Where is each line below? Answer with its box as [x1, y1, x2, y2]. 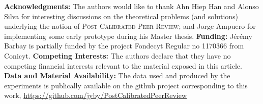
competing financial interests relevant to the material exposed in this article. [4, 60, 242, 71]
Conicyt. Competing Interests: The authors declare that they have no [4, 50, 231, 61]
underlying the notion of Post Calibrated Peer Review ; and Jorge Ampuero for [4, 21, 256, 31]
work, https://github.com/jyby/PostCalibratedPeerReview [4, 90, 187, 100]
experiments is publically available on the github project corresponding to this [4, 80, 248, 90]
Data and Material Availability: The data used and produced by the [4, 70, 230, 81]
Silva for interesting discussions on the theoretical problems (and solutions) [4, 11, 239, 21]
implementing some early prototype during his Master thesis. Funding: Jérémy [4, 30, 252, 41]
